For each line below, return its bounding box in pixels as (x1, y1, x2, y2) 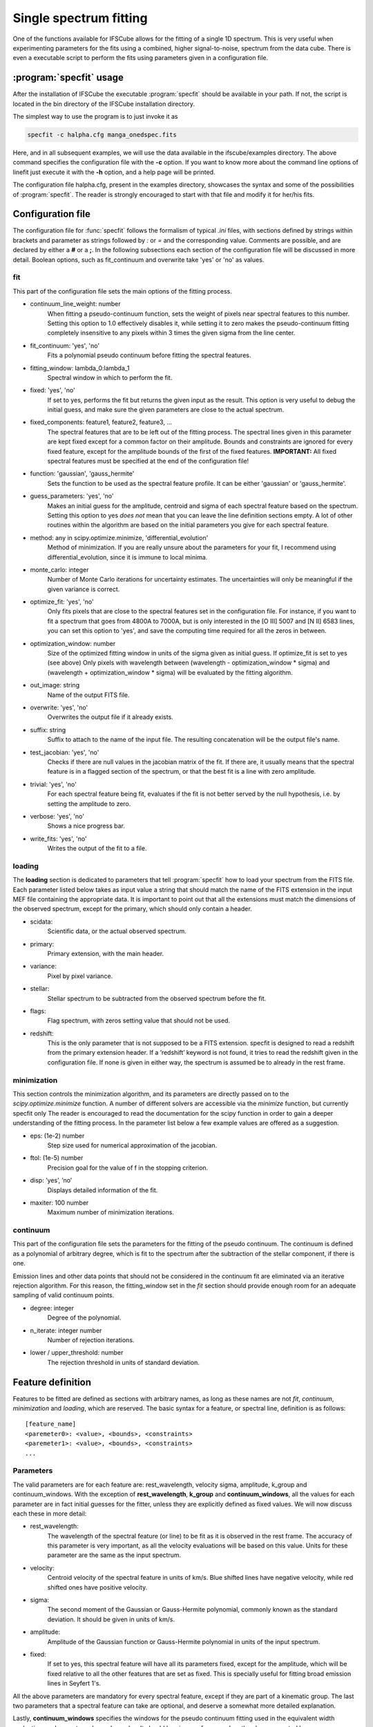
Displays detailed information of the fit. (47, 1185, 158, 1194)
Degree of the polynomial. (47, 1313, 122, 1322)
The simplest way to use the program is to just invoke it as (12, 113, 178, 121)
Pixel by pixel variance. (47, 971, 113, 980)
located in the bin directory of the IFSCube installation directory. (12, 99, 195, 108)
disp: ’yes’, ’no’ (30, 1176, 73, 1185)
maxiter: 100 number (30, 1199, 89, 1207)
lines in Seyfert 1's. (47, 1679, 102, 1688)
